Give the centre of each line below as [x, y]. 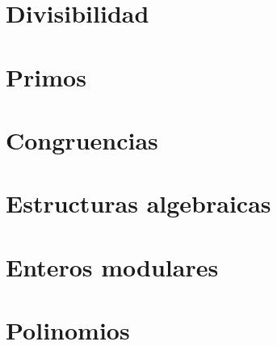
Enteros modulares [112, 266]
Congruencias [82, 139]
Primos [46, 76]
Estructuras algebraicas [138, 203]
